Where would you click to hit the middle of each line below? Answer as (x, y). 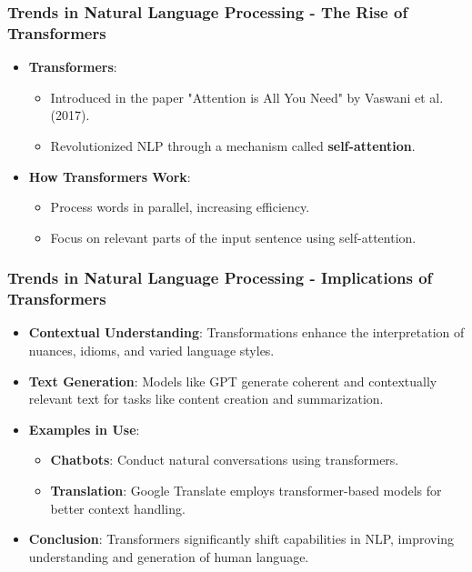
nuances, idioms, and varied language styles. (151, 351)
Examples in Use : (84, 429)
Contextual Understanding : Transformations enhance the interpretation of (246, 332)
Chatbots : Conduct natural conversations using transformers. (225, 460)
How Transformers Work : (110, 176)
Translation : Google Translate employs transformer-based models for (246, 490)
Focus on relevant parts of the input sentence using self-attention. (233, 237)
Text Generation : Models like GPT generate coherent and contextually (233, 381)
